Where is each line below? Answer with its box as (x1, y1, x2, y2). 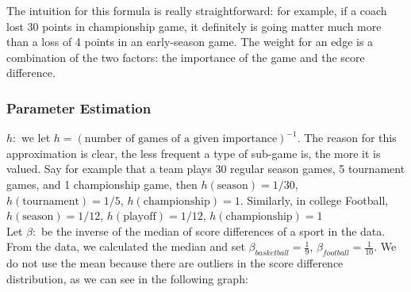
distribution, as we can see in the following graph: (6, 270, 248, 286)
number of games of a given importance (84, 133, 278, 145)
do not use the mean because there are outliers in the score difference (6, 255, 344, 271)
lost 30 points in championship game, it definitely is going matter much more (6, 17, 382, 34)
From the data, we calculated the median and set (6, 238, 245, 255)
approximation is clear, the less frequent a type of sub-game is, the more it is (6, 144, 381, 161)
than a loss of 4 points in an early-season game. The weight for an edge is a (6, 33, 374, 50)
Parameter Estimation (6, 98, 152, 117)
